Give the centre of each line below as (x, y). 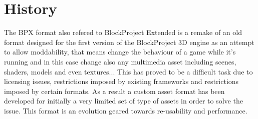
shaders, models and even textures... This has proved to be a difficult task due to (128, 71)
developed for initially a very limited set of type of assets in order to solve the (123, 101)
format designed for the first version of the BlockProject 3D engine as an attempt (129, 42)
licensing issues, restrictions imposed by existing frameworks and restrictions (121, 81)
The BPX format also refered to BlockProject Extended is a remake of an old (123, 32)
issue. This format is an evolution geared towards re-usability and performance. (126, 110)
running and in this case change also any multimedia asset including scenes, (120, 61)
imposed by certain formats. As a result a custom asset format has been (114, 91)
